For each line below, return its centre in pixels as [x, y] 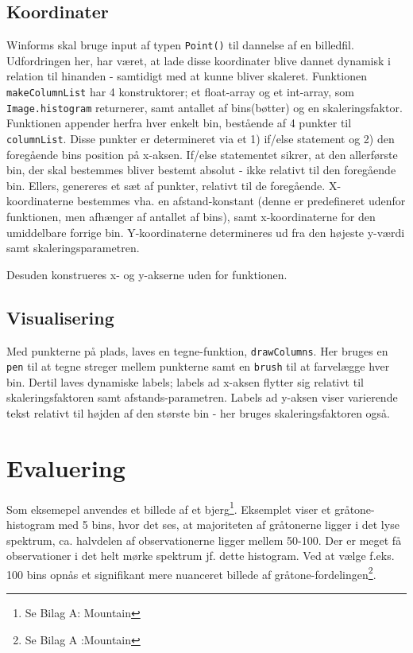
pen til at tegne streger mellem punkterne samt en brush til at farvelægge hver [198, 366]
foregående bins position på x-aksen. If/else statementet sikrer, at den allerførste [202, 154]
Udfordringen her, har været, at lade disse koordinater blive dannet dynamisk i [199, 60]
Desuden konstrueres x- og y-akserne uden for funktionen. [147, 274]
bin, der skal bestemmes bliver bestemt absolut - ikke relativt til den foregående [201, 170]
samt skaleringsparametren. [73, 248]
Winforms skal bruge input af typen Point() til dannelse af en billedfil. [180, 45]
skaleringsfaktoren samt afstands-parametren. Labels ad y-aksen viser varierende [202, 397]
